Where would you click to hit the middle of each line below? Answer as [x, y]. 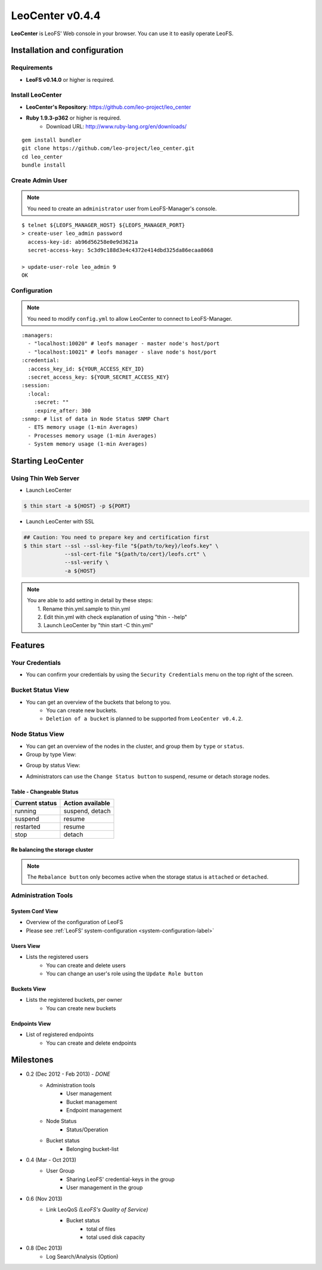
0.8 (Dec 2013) [44, 1248]
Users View [26, 946]
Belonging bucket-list [93, 1149]
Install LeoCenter [36, 95]
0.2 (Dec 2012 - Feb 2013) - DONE [68, 1074]
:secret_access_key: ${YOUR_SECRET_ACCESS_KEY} [99, 377]
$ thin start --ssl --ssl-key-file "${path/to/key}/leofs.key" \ [121, 546]
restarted [28, 827]
